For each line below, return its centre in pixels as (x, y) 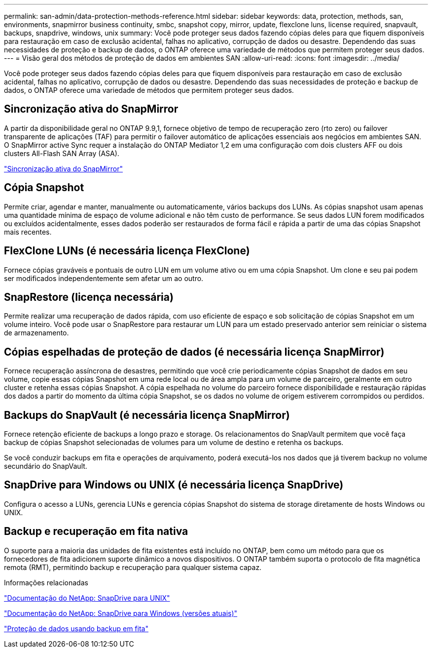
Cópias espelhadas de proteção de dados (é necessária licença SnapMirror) (194, 352)
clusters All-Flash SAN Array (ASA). (62, 153)
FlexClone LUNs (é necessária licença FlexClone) (127, 251)
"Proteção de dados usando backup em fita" (76, 628)
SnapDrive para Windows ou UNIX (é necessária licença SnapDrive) (174, 485)
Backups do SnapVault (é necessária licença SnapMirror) (147, 415)
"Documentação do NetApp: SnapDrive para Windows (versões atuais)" (121, 613)
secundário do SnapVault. (46, 466)
